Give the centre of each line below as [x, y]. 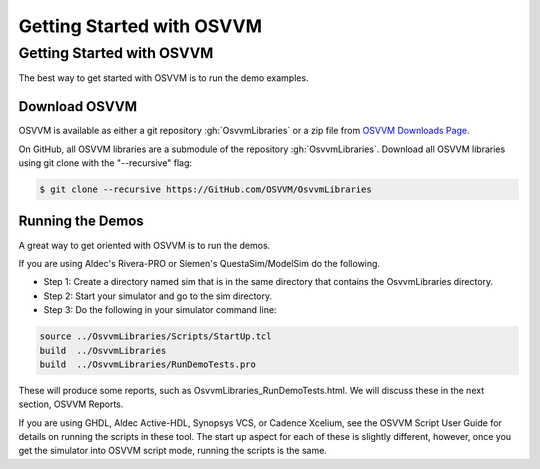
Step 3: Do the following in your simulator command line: [160, 310]
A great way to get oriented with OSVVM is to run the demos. [144, 245]
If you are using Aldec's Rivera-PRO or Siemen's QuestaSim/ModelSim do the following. [199, 263]
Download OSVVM [78, 106]
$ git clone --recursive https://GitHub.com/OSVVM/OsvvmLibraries [205, 189]
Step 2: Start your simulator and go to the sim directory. [158, 296]
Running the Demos [81, 221]
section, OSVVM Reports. [71, 404]
